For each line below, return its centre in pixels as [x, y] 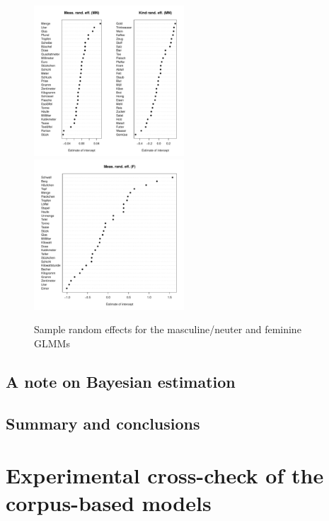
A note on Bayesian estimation [121, 381]
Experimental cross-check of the [165, 475]
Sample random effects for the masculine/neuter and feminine [168, 329]
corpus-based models [109, 503]
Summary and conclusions [103, 423]
